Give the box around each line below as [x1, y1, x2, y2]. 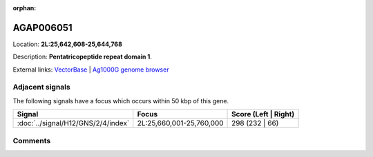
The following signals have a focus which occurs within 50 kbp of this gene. [12, 96, 229, 105]
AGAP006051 [12, 21, 73, 34]
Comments [12, 136, 51, 145]
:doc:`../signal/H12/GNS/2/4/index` [17, 118, 130, 128]
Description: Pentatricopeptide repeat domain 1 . [12, 52, 152, 61]
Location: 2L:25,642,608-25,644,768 [12, 40, 122, 48]
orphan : [12, 4, 37, 12]
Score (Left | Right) [231, 109, 295, 119]
